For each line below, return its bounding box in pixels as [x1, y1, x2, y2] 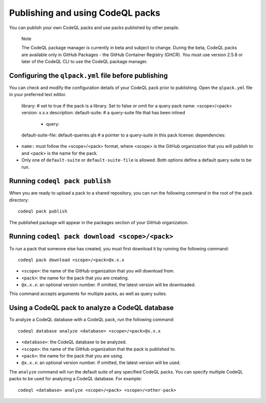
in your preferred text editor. [9, 92, 66, 98]
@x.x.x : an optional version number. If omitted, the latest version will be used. [21, 360, 181, 366]
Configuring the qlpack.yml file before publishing [9, 71, 168, 80]
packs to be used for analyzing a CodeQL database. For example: [9, 376, 142, 382]
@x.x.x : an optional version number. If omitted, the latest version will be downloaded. [21, 282, 196, 288]
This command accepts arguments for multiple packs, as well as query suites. [9, 291, 167, 297]
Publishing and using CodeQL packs [9, 7, 161, 18]
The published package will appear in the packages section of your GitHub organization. [9, 219, 189, 225]
